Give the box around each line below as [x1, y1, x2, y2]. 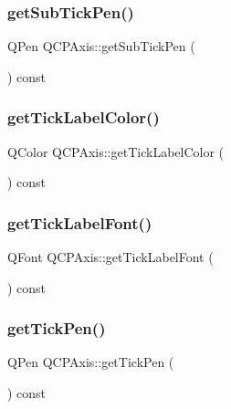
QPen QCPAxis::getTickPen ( [7, 352, 174, 372]
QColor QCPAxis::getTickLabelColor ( [7, 142, 225, 161]
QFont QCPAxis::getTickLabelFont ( [7, 247, 214, 267]
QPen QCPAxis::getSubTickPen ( [7, 37, 195, 56]
